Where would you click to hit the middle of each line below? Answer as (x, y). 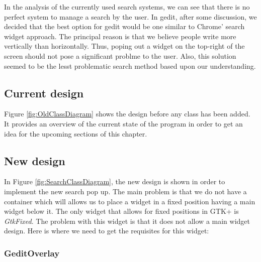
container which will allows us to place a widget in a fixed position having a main (130, 201)
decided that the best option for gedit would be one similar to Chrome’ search (124, 26)
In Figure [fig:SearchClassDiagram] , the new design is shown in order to (115, 181)
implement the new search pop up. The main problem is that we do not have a (125, 191)
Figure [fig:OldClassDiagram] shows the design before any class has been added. (127, 114)
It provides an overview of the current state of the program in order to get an (123, 123)
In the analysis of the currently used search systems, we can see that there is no (127, 7)
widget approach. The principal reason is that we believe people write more (120, 36)
